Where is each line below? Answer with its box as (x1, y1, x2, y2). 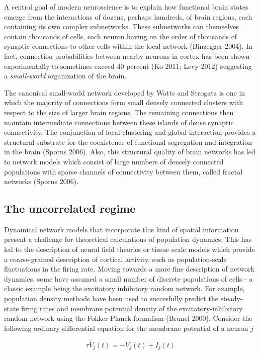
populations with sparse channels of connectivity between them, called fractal (4, 166, 243, 176)
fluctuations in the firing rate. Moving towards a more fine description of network (4, 263, 254, 274)
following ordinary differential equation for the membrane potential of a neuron (4, 322, 248, 333)
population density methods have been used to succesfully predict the (4, 293, 218, 304)
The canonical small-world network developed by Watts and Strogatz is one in (4, 87, 245, 98)
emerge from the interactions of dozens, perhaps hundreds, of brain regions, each (4, 11, 252, 22)
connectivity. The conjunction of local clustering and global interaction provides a (4, 127, 256, 137)
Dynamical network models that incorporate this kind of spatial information (4, 224, 239, 234)
